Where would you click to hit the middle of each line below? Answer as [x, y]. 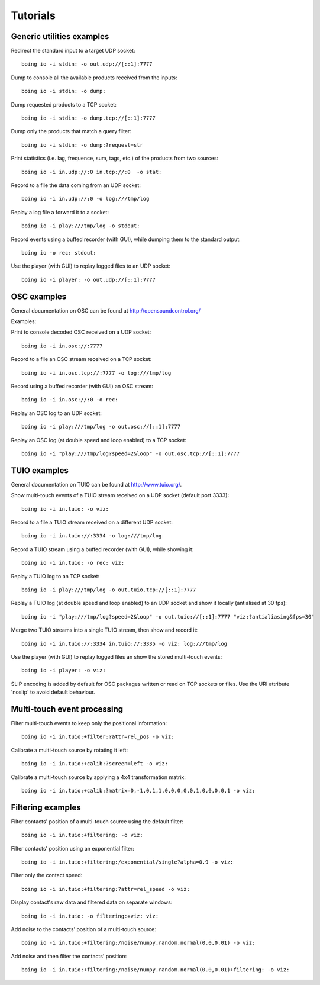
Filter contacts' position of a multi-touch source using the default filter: [97, 821]
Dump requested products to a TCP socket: [64, 104]
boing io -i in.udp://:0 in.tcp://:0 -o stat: [92, 172]
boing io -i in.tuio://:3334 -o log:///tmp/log [92, 536]
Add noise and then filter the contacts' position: [69, 956]
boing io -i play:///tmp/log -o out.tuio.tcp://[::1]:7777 [109, 590]
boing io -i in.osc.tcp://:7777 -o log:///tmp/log [96, 373]
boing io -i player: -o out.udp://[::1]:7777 [89, 279]
